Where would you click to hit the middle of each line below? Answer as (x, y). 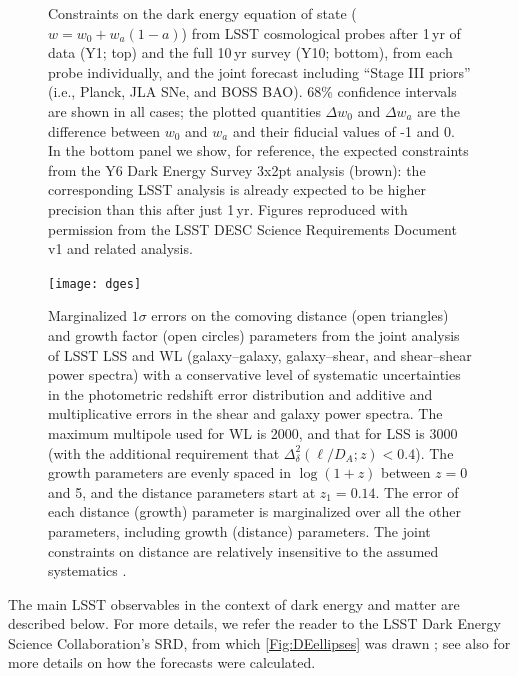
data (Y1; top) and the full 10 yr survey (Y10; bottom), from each (250, 52)
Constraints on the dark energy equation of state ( (202, 13)
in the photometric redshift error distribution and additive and (240, 393)
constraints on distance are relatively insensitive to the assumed (243, 550)
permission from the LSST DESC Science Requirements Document (252, 228)
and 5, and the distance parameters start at (182, 491)
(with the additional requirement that (164, 452)
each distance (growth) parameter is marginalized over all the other (254, 511)
